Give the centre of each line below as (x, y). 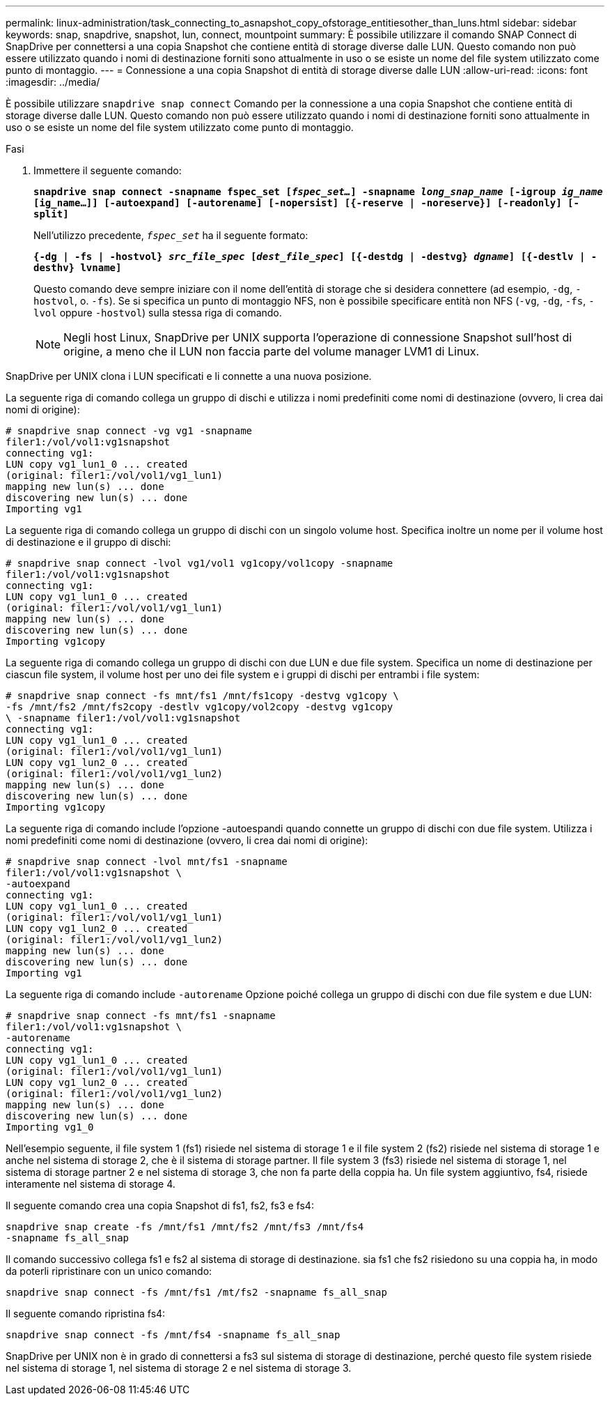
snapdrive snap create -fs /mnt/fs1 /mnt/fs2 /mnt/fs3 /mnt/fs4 (185, 1227)
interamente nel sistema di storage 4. (91, 1184)
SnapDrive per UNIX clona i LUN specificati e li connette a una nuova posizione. (189, 376)
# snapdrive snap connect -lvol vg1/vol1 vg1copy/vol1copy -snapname (200, 563)
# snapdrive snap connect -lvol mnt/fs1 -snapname (147, 862)
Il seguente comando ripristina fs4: (86, 1314)
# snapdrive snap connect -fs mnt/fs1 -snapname (141, 1016)
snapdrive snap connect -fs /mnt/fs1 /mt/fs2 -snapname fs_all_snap (196, 1292)
